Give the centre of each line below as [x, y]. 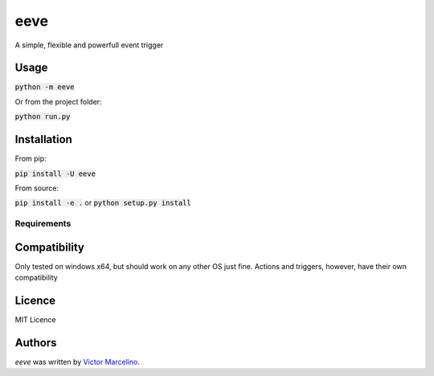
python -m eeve [45, 87]
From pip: [31, 159]
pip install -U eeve [55, 174]
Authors [36, 343]
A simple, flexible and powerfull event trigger [89, 45]
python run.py [43, 117]
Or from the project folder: [58, 101]
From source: [37, 188]
